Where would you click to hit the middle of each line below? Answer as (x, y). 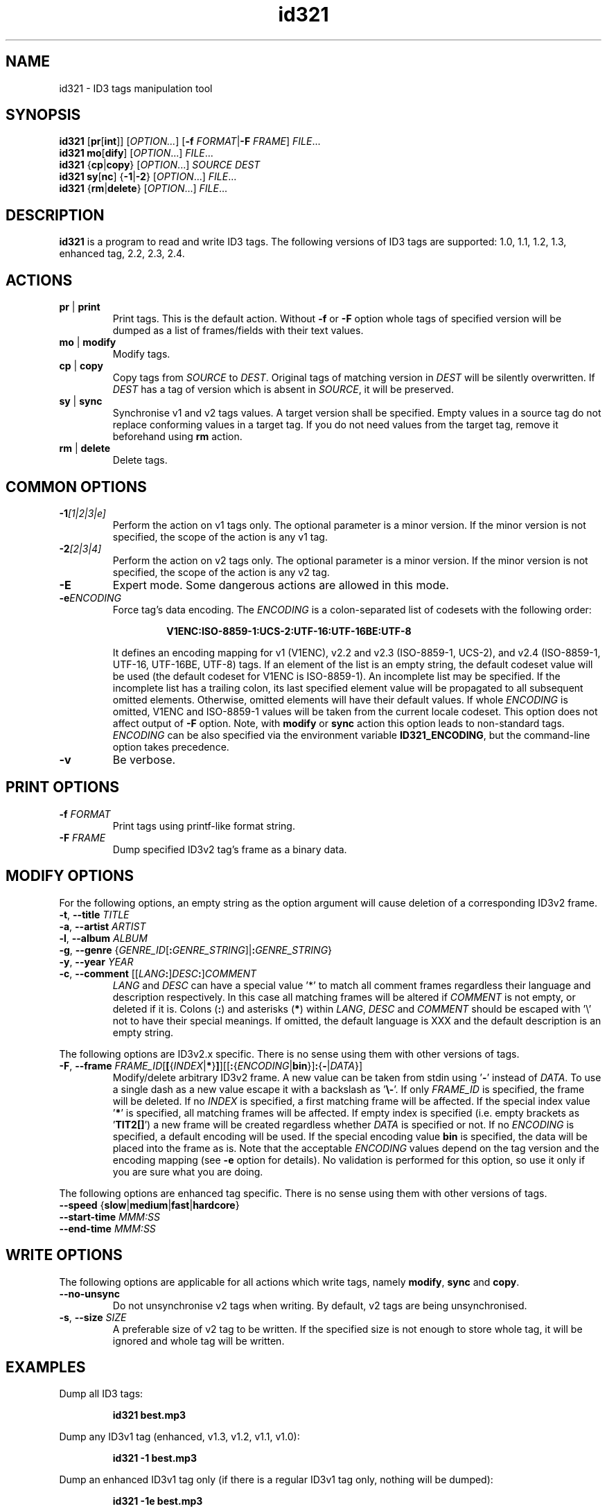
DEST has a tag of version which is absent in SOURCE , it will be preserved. (283, 390)
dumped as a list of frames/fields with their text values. (238, 331)
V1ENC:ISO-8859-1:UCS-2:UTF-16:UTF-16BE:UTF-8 (289, 631)
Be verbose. (144, 759)
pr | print (80, 307)
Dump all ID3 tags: (101, 1394)
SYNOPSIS (43, 115)
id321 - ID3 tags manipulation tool (136, 88)
